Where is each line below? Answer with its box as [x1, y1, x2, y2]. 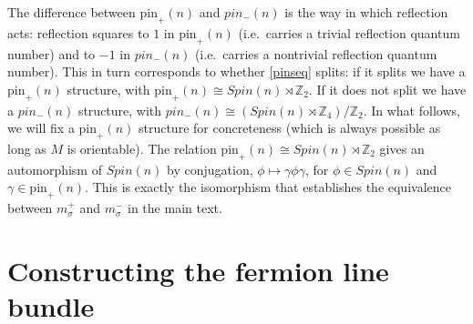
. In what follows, [363, 100, 460, 119]
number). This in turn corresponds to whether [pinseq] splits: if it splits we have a [7, 62, 466, 81]
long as [7, 138, 46, 157]
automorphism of [7, 159, 102, 178]
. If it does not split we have [308, 79, 467, 98]
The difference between [7, 3, 136, 21]
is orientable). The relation [67, 138, 217, 157]
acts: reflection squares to [7, 23, 149, 42]
